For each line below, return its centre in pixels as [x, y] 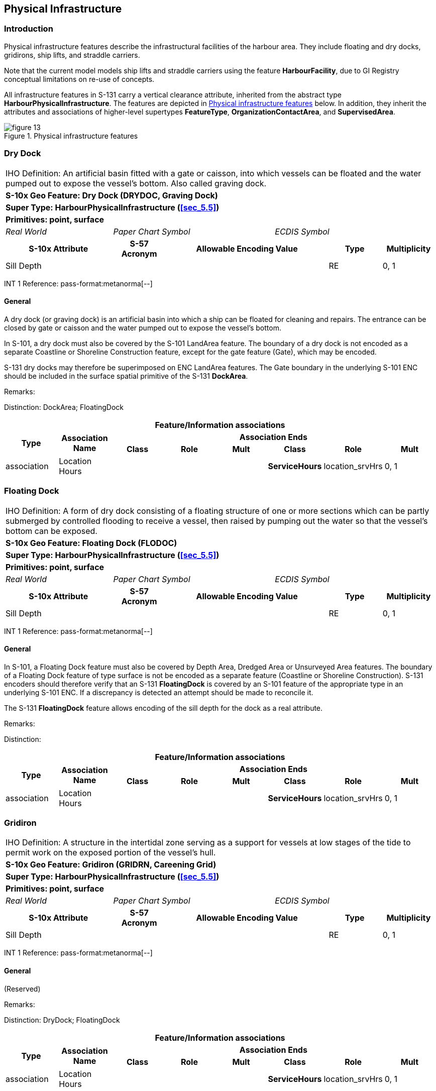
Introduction [29, 29]
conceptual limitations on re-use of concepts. [79, 79]
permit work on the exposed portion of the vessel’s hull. [111, 853]
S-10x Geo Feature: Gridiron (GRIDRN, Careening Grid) [111, 865]
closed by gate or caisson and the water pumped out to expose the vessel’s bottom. [143, 328]
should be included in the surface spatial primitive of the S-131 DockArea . [126, 376]
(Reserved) [22, 989]
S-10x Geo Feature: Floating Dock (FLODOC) [91, 543]
